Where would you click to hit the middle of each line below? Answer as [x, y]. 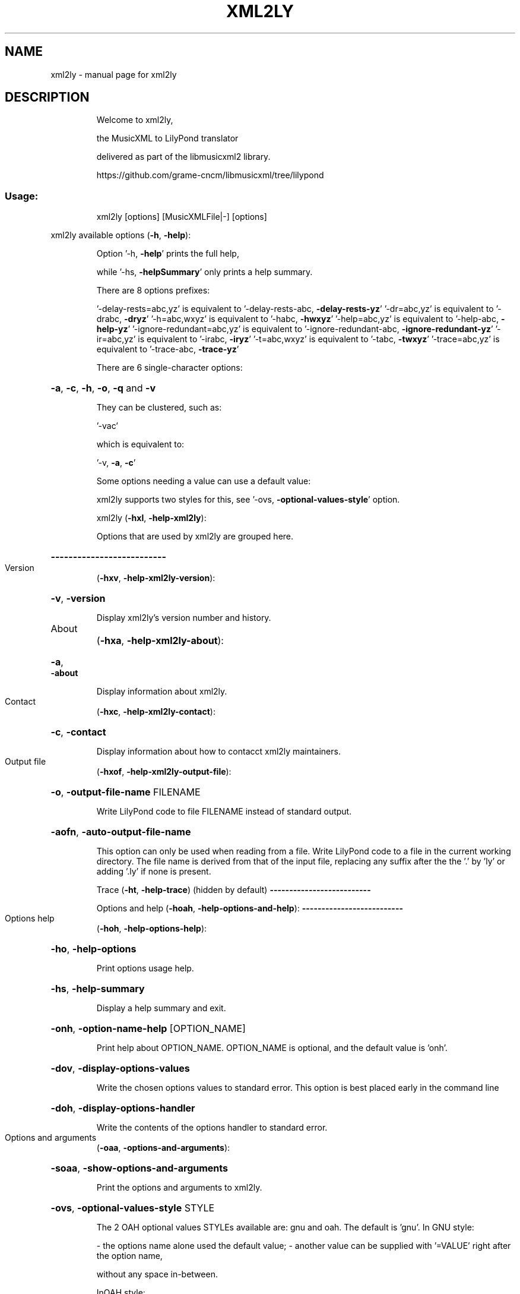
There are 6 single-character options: [169, 368]
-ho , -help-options [93, 949]
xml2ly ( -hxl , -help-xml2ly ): [151, 518]
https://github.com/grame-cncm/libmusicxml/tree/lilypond [210, 175]
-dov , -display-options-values [120, 1069]
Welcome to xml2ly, [135, 120]
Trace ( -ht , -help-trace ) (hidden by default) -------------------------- [234, 890]
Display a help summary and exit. [161, 1008]
